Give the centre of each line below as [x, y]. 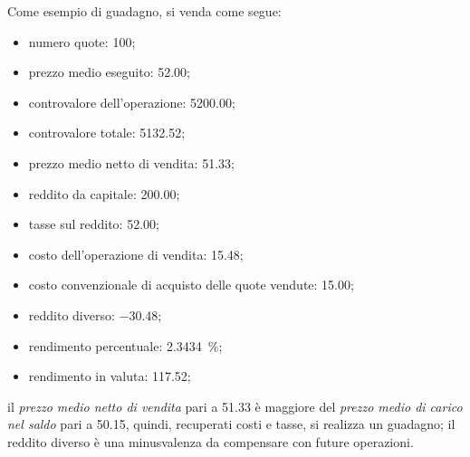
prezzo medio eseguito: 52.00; [110, 72]
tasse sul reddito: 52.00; [94, 224]
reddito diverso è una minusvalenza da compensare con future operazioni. [211, 441]
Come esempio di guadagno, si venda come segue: [144, 11]
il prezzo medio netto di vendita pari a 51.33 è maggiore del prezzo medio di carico [235, 406]
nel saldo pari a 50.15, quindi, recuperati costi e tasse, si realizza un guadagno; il [231, 424]
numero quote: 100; [82, 41]
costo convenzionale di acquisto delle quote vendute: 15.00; [191, 285]
